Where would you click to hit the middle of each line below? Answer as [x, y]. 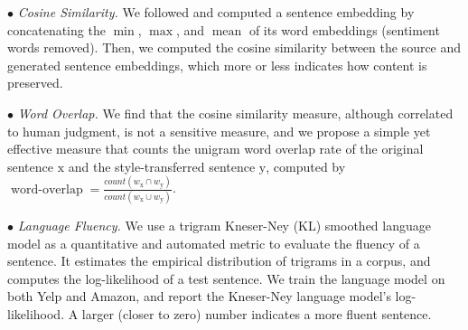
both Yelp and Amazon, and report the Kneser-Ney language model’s [199, 296]
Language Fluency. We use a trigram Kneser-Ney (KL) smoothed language [224, 225]
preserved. [35, 83]
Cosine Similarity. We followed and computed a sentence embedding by [216, 12]
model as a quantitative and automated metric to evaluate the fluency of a [214, 243]
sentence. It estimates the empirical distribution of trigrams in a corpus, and [219, 261]
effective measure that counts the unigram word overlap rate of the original [215, 149]
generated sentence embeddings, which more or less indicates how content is [217, 65]
